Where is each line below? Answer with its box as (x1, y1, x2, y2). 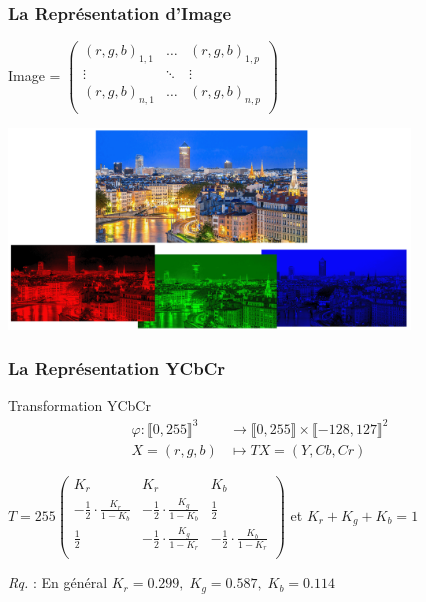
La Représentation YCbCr (8, 356, 226, 381)
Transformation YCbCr (8, 395, 151, 416)
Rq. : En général (8, 572, 108, 593)
